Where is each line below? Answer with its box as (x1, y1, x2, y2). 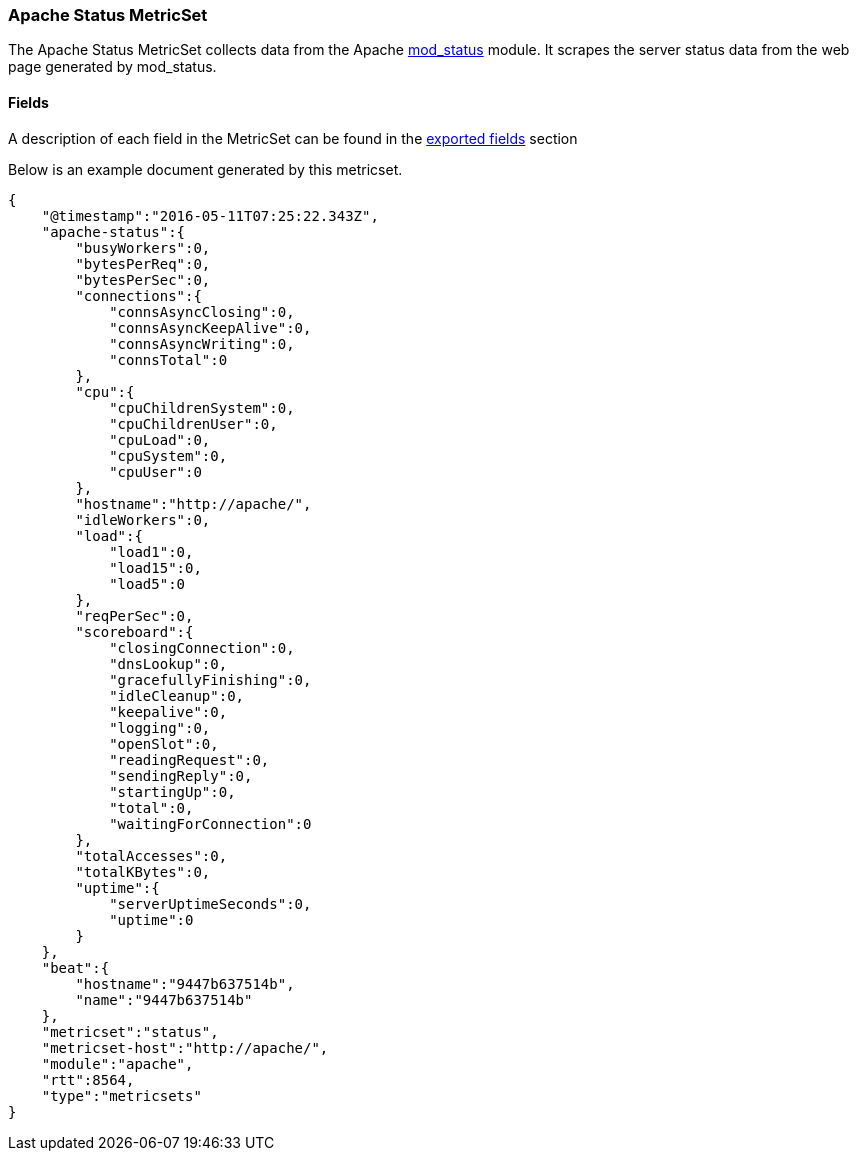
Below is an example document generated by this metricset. (8, 160, 403, 178)
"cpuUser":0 (109, 463, 202, 480)
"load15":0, (109, 559, 202, 576)
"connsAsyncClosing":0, (109, 303, 295, 320)
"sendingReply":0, (109, 767, 253, 784)
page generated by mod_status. (8, 58, 217, 76)
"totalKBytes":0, (75, 863, 211, 880)
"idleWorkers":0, (75, 511, 211, 528)
